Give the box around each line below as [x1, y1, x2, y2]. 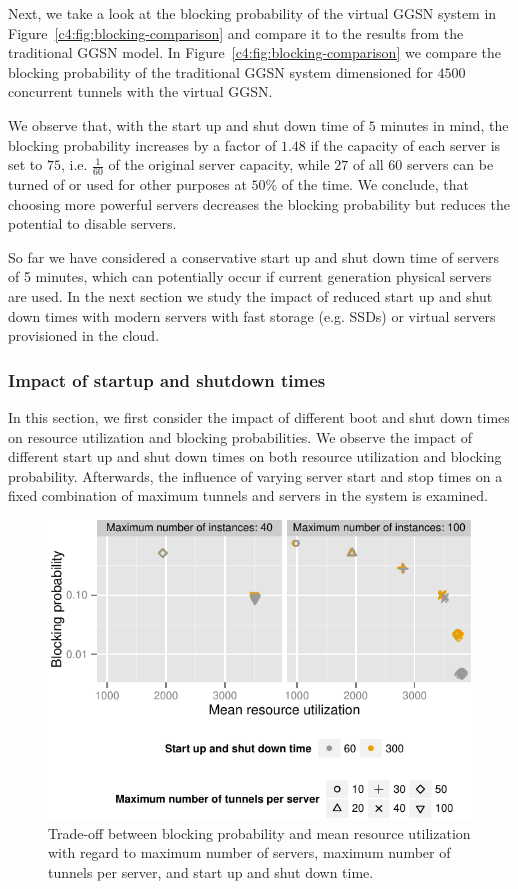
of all [352, 154, 384, 175]
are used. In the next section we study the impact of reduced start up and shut [8, 285, 493, 306]
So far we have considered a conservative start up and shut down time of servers [8, 246, 500, 267]
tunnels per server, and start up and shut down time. [48, 861, 374, 882]
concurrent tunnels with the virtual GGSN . [8, 81, 273, 102]
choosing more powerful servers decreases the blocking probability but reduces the [8, 193, 510, 214]
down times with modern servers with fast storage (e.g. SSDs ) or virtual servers [8, 305, 496, 326]
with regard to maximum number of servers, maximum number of [48, 842, 451, 863]
